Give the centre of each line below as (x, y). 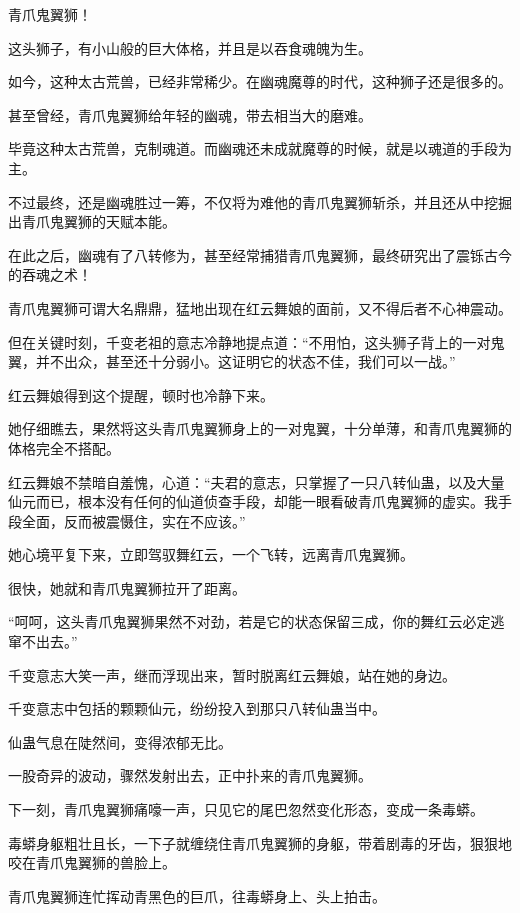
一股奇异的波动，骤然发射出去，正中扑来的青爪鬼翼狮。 (190, 775)
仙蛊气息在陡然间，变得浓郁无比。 (120, 741)
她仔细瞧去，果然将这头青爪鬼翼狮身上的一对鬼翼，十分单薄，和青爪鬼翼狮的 (260, 428)
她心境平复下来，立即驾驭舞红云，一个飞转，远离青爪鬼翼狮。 (211, 554)
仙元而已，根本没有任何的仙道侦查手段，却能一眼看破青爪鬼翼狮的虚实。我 (253, 501)
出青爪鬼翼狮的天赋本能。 (92, 221)
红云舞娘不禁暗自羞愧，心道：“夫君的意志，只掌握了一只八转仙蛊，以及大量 (256, 481)
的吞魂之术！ (50, 274)
